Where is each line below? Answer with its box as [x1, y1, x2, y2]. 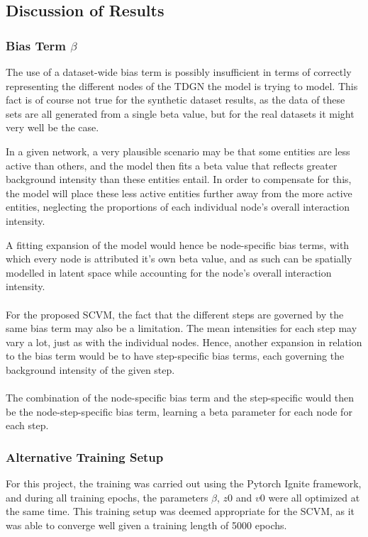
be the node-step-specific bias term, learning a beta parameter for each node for [6, 404, 352, 419]
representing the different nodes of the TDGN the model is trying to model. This [6, 78, 358, 93]
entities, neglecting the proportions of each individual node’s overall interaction [6, 199, 350, 214]
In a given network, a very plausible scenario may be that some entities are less [6, 143, 350, 158]
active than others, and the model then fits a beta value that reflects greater [6, 157, 338, 172]
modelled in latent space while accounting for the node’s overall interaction [6, 265, 332, 279]
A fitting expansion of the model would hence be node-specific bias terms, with [6, 237, 350, 252]
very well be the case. [6, 120, 99, 135]
